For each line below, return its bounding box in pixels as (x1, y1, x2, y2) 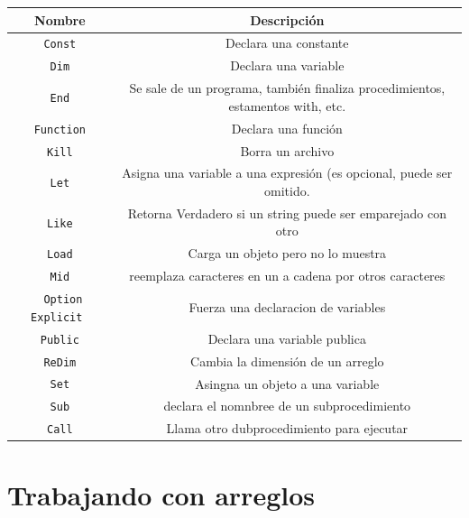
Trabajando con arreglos (7, 476, 315, 513)
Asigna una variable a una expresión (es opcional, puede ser (122, 163, 453, 182)
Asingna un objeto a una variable (195, 374, 380, 393)
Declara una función (231, 118, 343, 137)
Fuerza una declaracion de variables (189, 297, 386, 316)
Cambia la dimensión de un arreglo (190, 351, 384, 370)
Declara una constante (225, 33, 349, 52)
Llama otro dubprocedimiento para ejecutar (166, 419, 409, 438)
